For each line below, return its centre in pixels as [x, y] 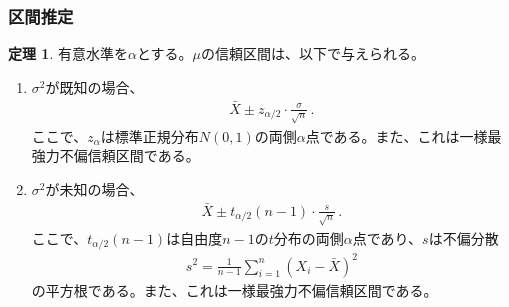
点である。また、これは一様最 [403, 135]
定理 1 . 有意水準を [68, 53]
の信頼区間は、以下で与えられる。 [313, 53]
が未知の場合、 [94, 188]
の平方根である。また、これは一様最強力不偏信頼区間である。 [234, 289]
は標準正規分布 [149, 135]
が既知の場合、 [94, 86]
